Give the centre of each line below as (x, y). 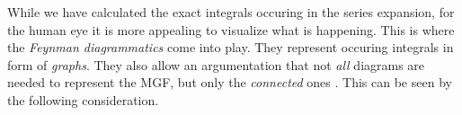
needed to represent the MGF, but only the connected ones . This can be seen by (230, 82)
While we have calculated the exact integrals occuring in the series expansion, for (231, 12)
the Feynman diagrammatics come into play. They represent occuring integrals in (231, 47)
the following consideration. (83, 99)
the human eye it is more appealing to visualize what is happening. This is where (231, 29)
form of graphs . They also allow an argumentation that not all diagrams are (216, 64)
